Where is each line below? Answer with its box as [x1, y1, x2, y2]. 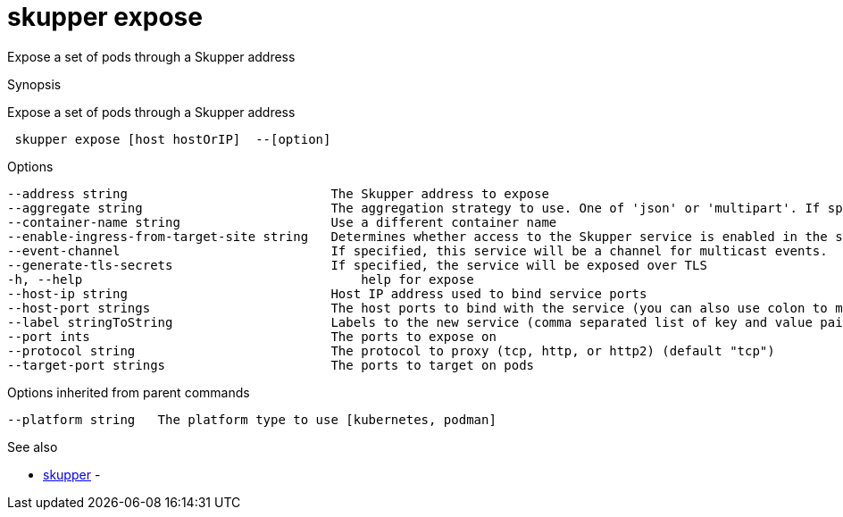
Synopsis [7, 76, 62, 92]
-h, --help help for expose [7, 271, 474, 287]
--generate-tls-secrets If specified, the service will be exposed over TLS [7, 257, 707, 272]
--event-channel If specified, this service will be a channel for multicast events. [7, 243, 828, 258]
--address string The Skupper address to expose [7, 186, 549, 201]
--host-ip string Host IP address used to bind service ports [7, 286, 647, 301]
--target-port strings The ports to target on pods [7, 357, 535, 372]
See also [7, 438, 58, 454]
